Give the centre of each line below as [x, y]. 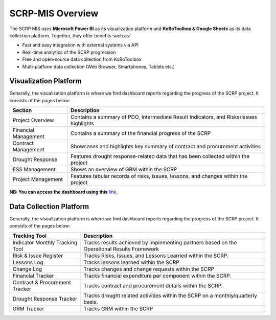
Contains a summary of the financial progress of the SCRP [141, 133]
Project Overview [33, 120]
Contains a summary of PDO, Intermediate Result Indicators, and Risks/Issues [164, 117]
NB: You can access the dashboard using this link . [63, 192]
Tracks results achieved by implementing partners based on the [160, 242]
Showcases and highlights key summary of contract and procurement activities [166, 147]
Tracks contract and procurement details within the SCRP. [153, 285]
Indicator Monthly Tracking [45, 242]
